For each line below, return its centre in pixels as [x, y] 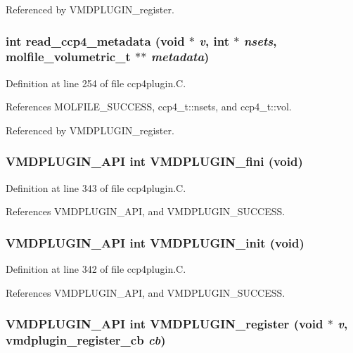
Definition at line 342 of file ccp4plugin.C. [96, 269]
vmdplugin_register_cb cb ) [86, 340]
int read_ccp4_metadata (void [95, 40]
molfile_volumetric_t [68, 57]
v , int [214, 40]
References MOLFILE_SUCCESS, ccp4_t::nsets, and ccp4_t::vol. [149, 107]
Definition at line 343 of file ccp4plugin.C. [96, 187]
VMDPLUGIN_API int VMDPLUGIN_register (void [165, 324]
